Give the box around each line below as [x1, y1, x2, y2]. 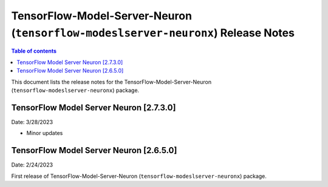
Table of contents [11, 47, 57, 54]
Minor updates [26, 130, 63, 137]
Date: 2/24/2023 [11, 161, 53, 169]
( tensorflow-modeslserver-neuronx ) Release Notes [11, 26, 295, 39]
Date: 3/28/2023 [11, 118, 53, 125]
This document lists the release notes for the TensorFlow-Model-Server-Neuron [11, 78, 212, 85]
